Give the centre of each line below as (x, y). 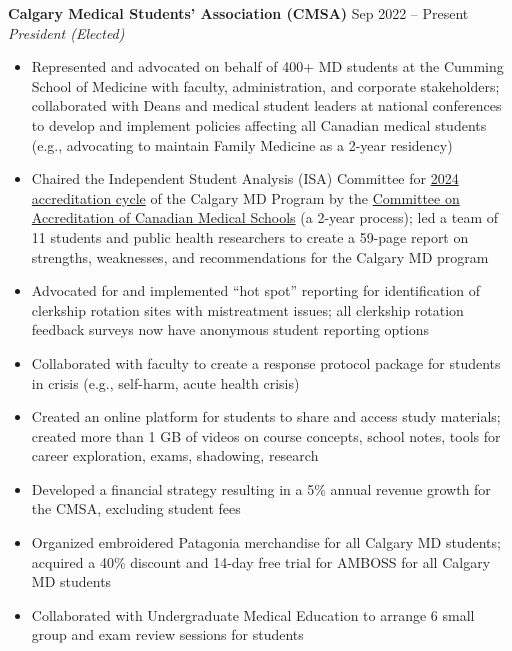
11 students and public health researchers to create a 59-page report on (250, 236)
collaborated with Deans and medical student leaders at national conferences (266, 105)
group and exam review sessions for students (167, 634)
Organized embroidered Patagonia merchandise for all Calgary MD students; (266, 542)
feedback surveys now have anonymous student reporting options (230, 329)
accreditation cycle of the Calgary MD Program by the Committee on (245, 197)
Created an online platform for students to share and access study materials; (266, 416)
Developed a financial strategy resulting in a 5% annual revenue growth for (261, 488)
